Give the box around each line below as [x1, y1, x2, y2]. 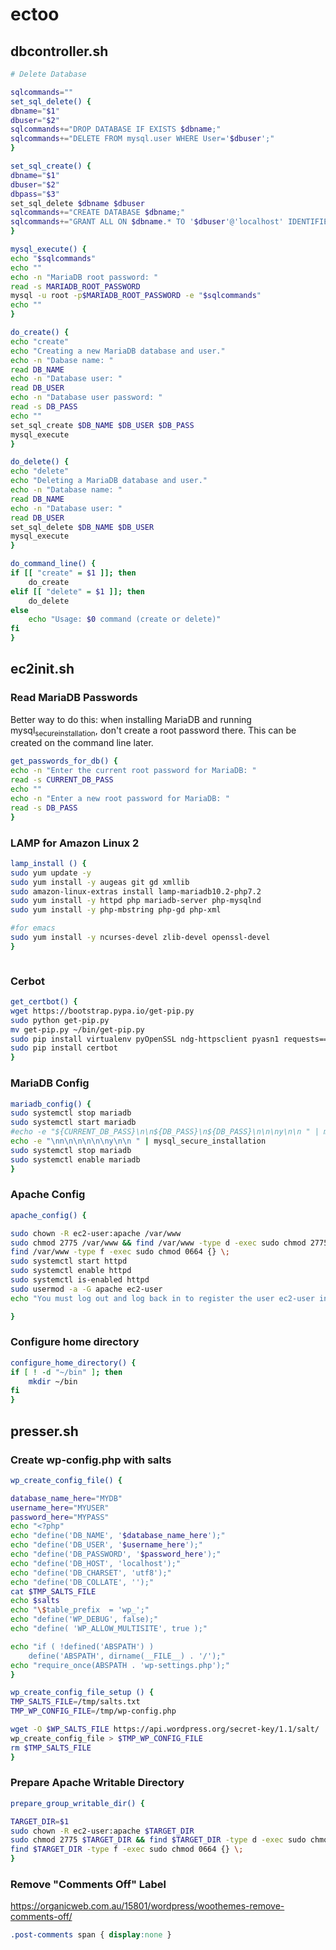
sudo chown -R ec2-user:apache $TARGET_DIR [10, 1826, 195, 1836]
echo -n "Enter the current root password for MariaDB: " [10, 766, 257, 776]
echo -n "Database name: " [10, 485, 123, 495]
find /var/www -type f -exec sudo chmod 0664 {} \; [10, 1247, 230, 1257]
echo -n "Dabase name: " [10, 355, 114, 365]
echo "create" [10, 336, 70, 347]
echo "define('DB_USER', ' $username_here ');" [10, 1540, 203, 1550]
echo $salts [10, 1596, 60, 1606]
